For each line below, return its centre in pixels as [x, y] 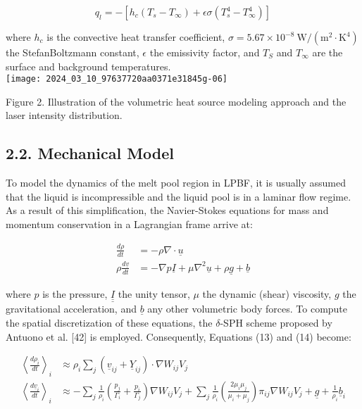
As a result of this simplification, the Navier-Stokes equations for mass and [167, 210]
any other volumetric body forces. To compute [248, 309]
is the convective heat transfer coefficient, [136, 37]
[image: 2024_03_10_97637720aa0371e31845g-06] [117, 79]
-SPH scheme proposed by [276, 322]
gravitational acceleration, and [71, 309]
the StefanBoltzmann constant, [73, 52]
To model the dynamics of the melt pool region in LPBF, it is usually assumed [176, 183]
